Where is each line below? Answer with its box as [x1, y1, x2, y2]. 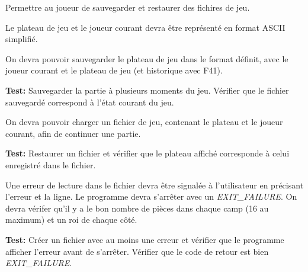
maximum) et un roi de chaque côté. [5, 213, 137, 226]
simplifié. [5, 33, 38, 45]
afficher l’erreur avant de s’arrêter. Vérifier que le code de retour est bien [5, 245, 269, 257]
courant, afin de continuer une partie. [5, 127, 141, 139]
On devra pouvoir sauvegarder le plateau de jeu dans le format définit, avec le [5, 52, 288, 65]
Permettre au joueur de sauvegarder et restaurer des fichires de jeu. [5, 1, 250, 13]
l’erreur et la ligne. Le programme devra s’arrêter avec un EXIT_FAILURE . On [5, 190, 297, 203]
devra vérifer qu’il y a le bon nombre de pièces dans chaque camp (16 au [5, 201, 269, 214]
